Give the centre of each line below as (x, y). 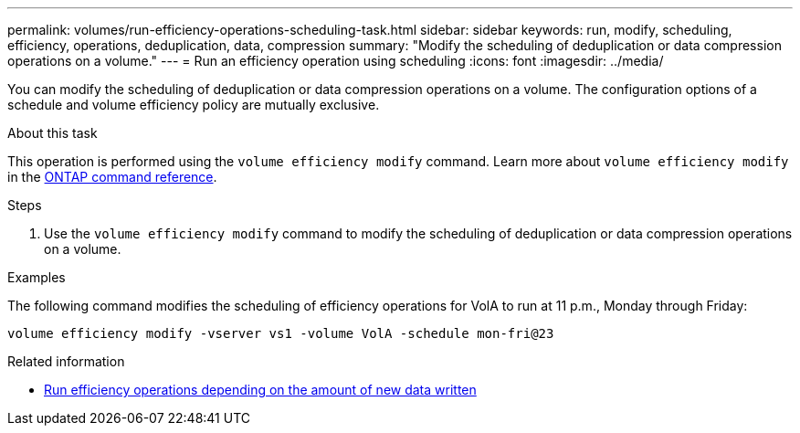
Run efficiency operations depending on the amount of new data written (260, 390)
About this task (53, 133)
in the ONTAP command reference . (112, 177)
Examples (37, 277)
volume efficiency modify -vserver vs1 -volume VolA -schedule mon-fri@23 (281, 333)
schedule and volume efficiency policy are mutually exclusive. (194, 105)
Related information (66, 361)
